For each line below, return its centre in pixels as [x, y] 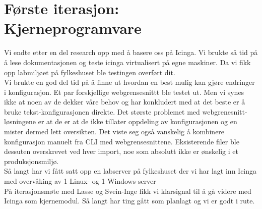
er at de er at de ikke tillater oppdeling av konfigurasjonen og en [138, 121]
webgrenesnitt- [225, 111]
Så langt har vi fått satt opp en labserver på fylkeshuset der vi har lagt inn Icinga [130, 171]
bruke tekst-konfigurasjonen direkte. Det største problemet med [102, 111]
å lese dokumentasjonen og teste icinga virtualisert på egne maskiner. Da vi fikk [127, 62]
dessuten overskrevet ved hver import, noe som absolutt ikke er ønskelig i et [121, 151]
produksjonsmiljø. [31, 161]
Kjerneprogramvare [73, 28]
